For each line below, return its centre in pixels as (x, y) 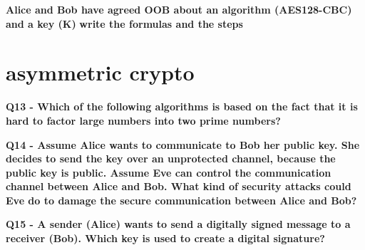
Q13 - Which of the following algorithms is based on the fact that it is (182, 106)
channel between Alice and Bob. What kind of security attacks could (179, 186)
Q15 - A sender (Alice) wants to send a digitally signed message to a (178, 224)
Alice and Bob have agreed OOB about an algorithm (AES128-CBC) (179, 9)
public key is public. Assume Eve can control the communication (169, 172)
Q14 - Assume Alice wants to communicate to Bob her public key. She (183, 144)
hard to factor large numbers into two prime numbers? (143, 120)
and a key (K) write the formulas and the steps (124, 23)
